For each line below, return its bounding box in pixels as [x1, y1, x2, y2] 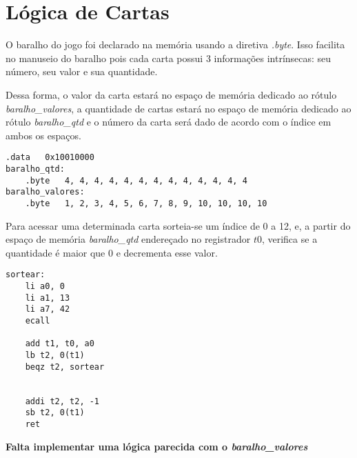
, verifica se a [261, 232, 318, 246]
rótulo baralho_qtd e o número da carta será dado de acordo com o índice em [6, 114, 331, 129]
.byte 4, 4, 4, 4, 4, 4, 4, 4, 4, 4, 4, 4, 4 [25, 175, 247, 186]
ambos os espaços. [6, 128, 81, 142]
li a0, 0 [25, 281, 65, 291]
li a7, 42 [25, 304, 70, 315]
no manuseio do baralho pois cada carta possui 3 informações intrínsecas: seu [6, 50, 331, 65]
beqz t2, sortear [25, 361, 105, 372]
